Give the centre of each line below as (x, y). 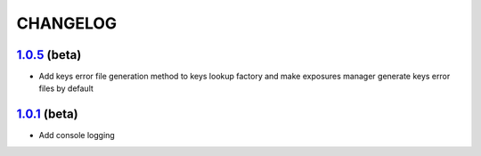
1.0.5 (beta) (49, 55)
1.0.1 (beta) (48, 115)
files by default (66, 88)
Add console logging (77, 135)
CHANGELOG (67, 23)
